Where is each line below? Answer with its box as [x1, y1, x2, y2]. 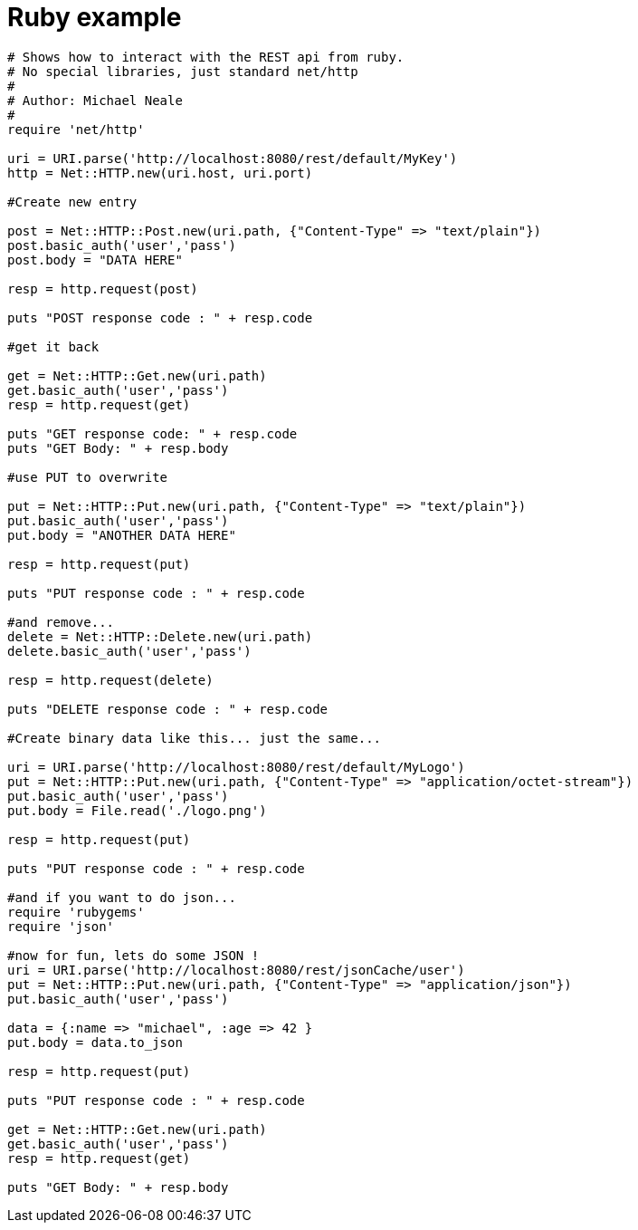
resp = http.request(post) [7, 281, 198, 296]
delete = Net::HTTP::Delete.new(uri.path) [7, 629, 313, 644]
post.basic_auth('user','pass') [7, 237, 236, 253]
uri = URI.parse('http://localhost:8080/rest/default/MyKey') [7, 150, 458, 166]
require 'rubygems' [7, 904, 145, 919]
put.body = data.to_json [7, 1034, 183, 1050]
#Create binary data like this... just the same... [7, 730, 382, 745]
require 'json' [7, 918, 115, 934]
